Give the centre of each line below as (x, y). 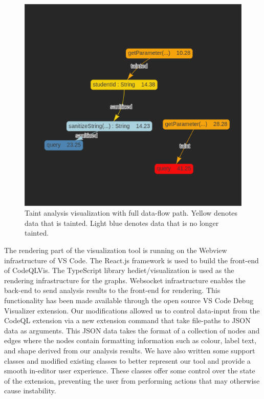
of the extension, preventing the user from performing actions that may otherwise (132, 380)
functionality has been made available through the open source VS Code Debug (129, 300)
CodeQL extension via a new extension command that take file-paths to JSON (127, 320)
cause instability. (30, 391)
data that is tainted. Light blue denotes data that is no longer (122, 223)
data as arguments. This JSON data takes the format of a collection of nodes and (132, 330)
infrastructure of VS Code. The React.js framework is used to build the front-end (131, 260)
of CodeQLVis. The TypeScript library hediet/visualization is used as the (119, 270)
